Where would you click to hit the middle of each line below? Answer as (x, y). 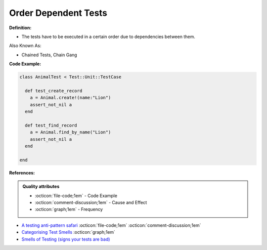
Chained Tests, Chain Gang (49, 55)
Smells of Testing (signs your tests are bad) (66, 239)
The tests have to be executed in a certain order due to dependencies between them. (108, 37)
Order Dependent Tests (58, 13)
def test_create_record (54, 91)
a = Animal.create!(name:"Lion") (70, 98)
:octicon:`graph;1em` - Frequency (69, 209)
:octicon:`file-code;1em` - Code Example (76, 196)
